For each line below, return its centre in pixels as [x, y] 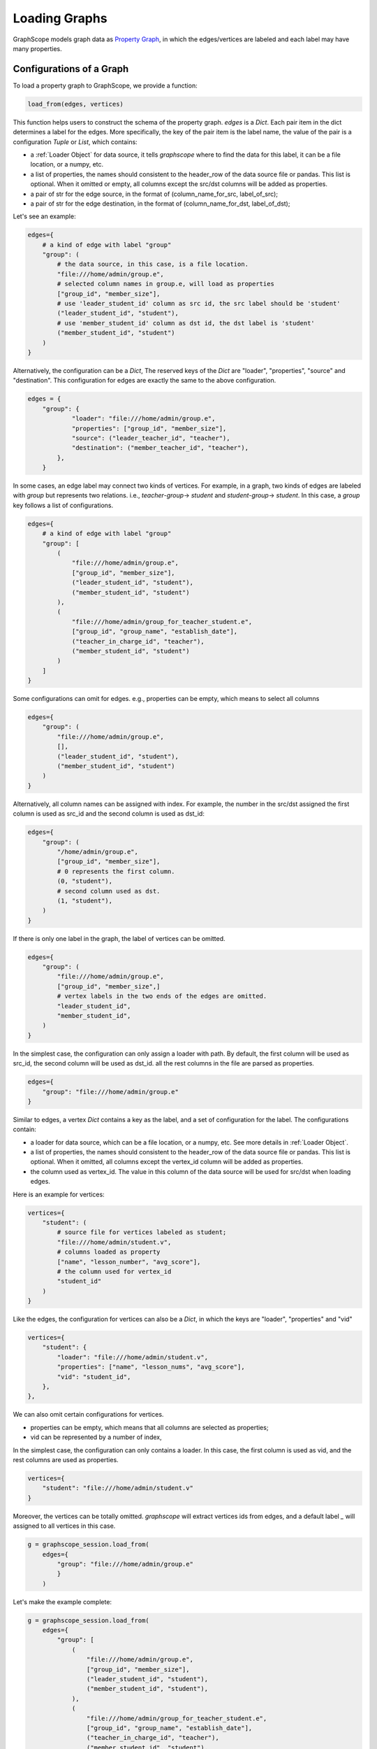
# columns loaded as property [109, 1252]
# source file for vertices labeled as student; [142, 1232]
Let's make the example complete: [62, 1601]
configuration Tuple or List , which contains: [75, 142]
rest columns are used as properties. [66, 1459]
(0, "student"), [85, 881]
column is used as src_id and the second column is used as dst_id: [109, 814]
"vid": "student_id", [94, 1377]
